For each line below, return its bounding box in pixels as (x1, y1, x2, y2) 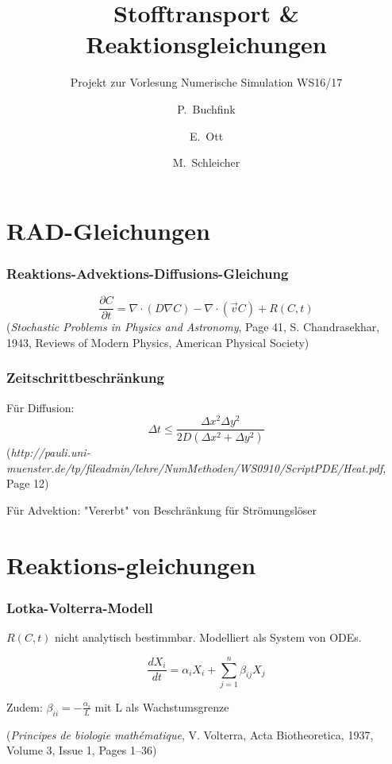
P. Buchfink (177, 100, 236, 117)
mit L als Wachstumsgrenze (94, 698, 229, 715)
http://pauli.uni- (10, 444, 90, 461)
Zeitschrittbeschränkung (6, 368, 164, 388)
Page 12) (6, 475, 49, 492)
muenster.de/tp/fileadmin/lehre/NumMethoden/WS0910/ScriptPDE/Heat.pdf (6, 459, 383, 476)
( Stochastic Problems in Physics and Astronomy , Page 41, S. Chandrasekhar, (6, 318, 380, 335)
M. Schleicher (172, 154, 240, 171)
